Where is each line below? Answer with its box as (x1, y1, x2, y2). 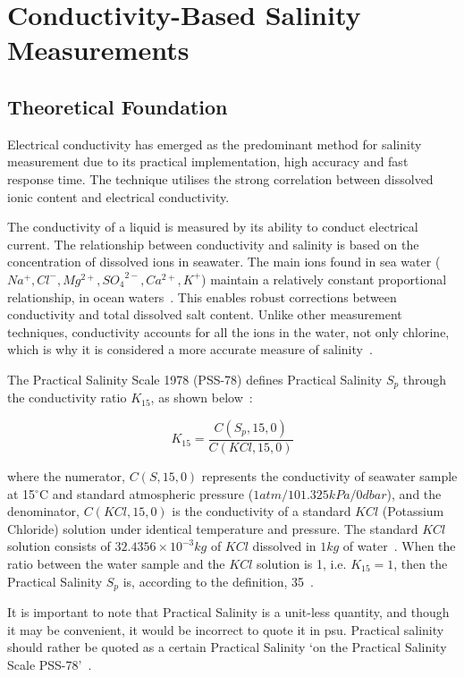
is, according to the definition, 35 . (122, 571, 314, 590)
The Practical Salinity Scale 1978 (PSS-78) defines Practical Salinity (7, 369, 383, 388)
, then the (393, 554, 448, 572)
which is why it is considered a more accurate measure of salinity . (7, 340, 373, 359)
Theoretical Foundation (7, 92, 228, 120)
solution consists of (7, 537, 111, 555)
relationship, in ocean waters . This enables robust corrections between (7, 287, 397, 306)
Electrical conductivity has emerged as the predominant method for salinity (7, 134, 422, 153)
